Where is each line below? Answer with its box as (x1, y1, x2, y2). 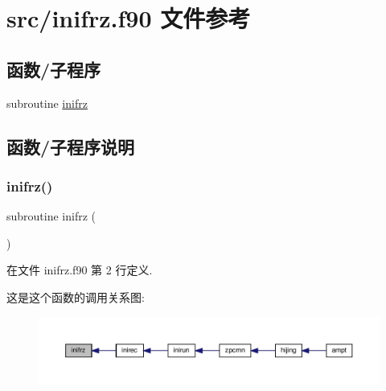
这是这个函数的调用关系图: (6, 288, 145, 305)
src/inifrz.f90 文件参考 (6, 2, 251, 35)
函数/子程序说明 (6, 134, 135, 158)
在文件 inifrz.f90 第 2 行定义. (6, 261, 153, 278)
